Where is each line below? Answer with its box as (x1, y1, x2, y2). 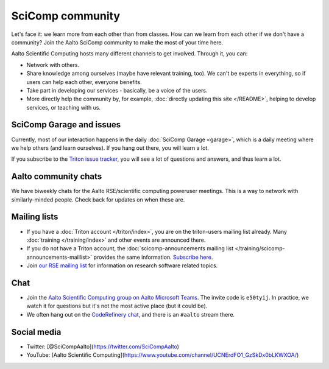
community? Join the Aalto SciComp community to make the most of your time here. (11, 38, 224, 46)
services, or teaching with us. (26, 104, 101, 111)
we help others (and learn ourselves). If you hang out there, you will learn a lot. (11, 144, 210, 152)
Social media (11, 326, 62, 337)
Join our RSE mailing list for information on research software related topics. (26, 262, 218, 269)
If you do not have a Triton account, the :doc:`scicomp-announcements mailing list (26, 245, 234, 252)
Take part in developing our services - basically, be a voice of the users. (26, 86, 208, 94)
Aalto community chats (11, 171, 102, 182)
